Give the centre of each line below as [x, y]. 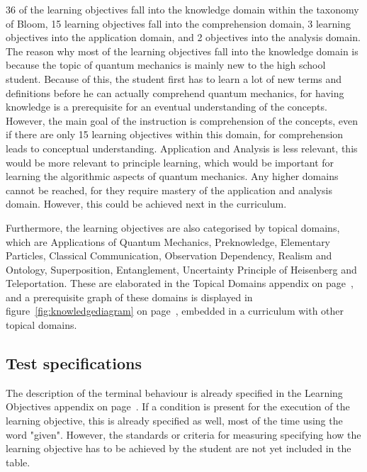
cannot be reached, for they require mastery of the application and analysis [169, 190]
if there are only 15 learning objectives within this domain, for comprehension [175, 134]
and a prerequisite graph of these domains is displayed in [129, 297]
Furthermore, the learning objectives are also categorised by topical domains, [173, 227]
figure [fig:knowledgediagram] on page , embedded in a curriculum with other [175, 311]
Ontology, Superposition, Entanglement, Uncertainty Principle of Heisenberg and [181, 269]
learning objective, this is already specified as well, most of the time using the [174, 421]
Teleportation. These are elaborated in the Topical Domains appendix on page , [180, 283]
